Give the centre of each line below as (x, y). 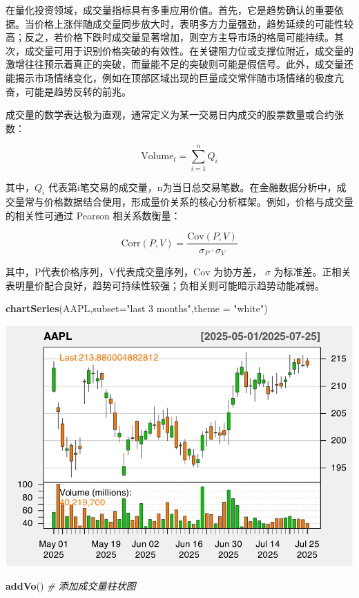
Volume (157, 157)
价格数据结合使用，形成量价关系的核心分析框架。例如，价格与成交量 (198, 202)
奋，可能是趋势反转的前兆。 (68, 91)
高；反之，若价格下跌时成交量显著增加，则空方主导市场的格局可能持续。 (170, 37)
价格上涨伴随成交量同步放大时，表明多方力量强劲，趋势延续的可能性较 (194, 23)
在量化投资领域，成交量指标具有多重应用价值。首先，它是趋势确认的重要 (170, 10)
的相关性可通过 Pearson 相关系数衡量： (93, 215)
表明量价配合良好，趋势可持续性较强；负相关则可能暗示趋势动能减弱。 (165, 285)
